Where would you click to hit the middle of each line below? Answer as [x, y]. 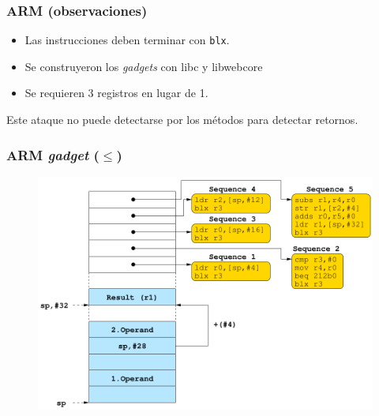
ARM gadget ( [53, 154]
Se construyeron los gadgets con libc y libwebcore [144, 66]
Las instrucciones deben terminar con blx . [127, 40]
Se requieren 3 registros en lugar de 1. [116, 93]
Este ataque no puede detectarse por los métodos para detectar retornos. [182, 120]
